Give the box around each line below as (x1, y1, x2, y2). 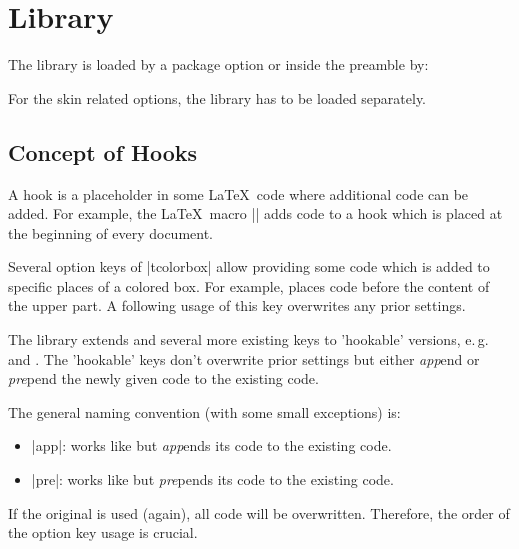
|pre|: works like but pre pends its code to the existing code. (31, 469, 394, 490)
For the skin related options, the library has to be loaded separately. (8, 87, 427, 108)
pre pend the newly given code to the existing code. (8, 368, 319, 389)
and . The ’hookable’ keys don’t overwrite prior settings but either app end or (8, 348, 480, 369)
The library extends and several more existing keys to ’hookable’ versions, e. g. (8, 329, 489, 350)
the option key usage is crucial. (8, 522, 198, 543)
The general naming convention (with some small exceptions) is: (8, 401, 401, 422)
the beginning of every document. (8, 222, 214, 243)
